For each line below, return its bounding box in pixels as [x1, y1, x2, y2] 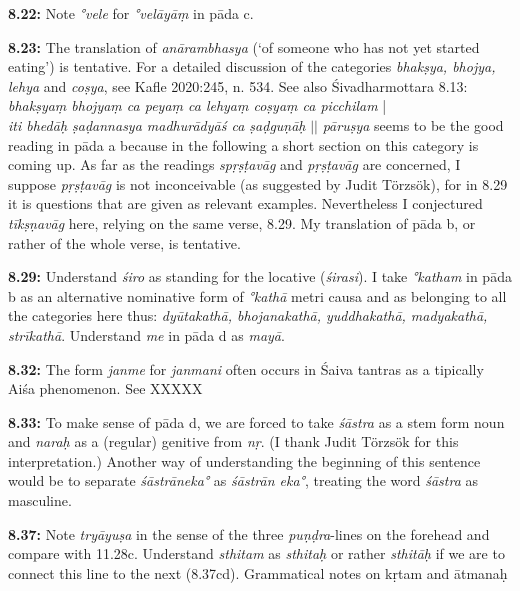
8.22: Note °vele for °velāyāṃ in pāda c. [8, 3, 254, 23]
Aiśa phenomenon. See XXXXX [8, 378, 203, 399]
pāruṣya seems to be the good [322, 114, 504, 135]
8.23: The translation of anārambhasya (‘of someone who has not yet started [8, 36, 480, 57]
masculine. [8, 490, 72, 511]
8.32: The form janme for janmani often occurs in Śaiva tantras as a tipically [8, 358, 484, 379]
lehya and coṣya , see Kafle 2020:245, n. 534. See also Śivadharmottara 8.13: [8, 75, 468, 96]
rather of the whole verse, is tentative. [8, 232, 241, 253]
